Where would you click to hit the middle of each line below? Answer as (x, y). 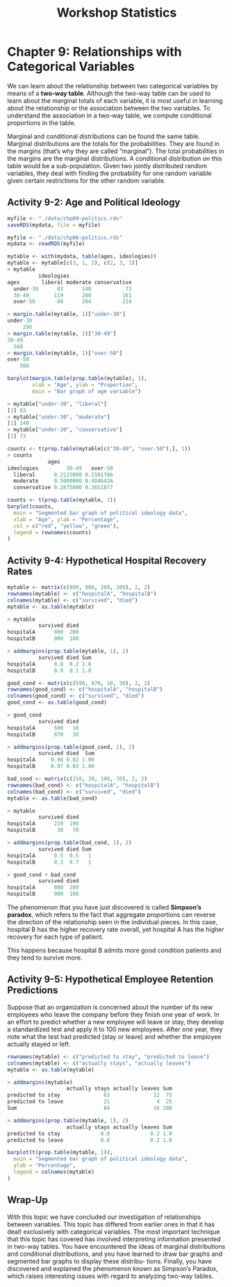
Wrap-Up (28, 1200)
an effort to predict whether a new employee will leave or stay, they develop (116, 1022)
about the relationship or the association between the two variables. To (109, 108)
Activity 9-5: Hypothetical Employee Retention (110, 979)
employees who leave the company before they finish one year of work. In (114, 1014)
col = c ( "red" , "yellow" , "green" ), (66, 526)
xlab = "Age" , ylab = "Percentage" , (66, 519)
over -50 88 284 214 (73, 302)
